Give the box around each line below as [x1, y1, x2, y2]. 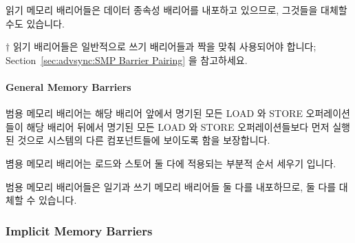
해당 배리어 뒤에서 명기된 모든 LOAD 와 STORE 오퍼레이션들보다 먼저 [26, 119, 330, 134]
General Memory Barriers [6, 79, 131, 94]
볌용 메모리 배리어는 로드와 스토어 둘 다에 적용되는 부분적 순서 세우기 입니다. [6, 156, 336, 170]
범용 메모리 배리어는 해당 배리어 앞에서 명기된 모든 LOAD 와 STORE [6, 106, 303, 120]
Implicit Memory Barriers [6, 222, 153, 239]
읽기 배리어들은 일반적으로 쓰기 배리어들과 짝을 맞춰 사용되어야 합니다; [12, 39, 316, 54]
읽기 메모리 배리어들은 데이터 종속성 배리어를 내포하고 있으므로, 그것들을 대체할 [6, 3, 347, 17]
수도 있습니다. [6, 16, 65, 30]
